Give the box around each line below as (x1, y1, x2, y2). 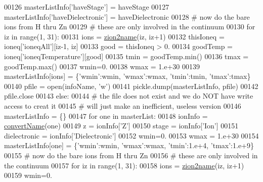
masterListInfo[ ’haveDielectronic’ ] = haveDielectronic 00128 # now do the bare (4, 11, 250, 22)
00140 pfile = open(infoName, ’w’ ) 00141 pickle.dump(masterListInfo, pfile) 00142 (4, 80, 258, 91)
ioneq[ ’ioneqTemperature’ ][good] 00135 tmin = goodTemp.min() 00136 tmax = (4, 51, 249, 61)
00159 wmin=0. (4, 170, 52, 180)
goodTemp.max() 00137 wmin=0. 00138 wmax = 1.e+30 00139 (4, 61, 200, 71)
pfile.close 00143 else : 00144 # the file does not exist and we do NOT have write (4, 90, 253, 101)
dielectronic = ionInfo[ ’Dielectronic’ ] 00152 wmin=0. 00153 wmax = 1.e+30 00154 (4, 130, 259, 141)
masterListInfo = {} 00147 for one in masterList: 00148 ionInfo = (4, 110, 208, 121)
